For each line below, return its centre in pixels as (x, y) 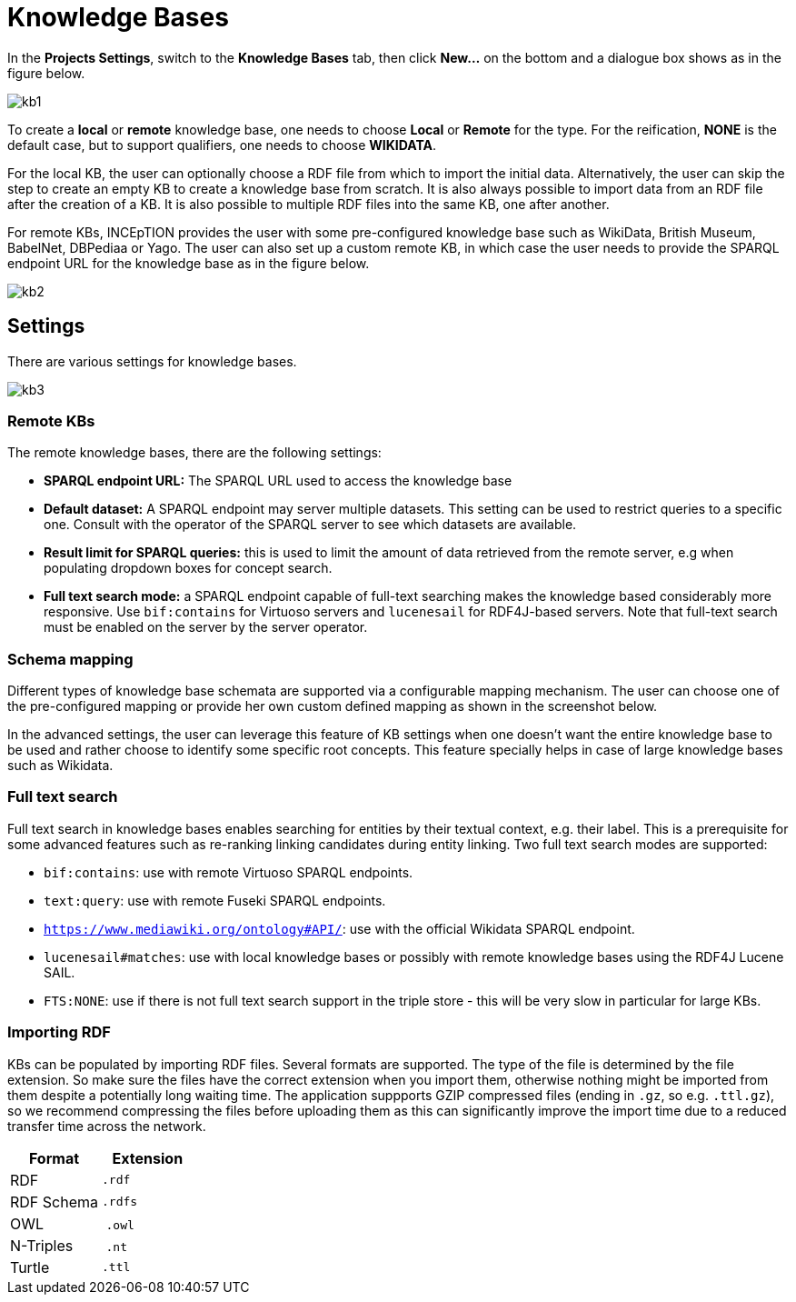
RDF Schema (54, 1202)
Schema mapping (70, 659)
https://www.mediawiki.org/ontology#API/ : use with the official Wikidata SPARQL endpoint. (339, 928)
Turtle (30, 1267)
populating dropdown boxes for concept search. (188, 568)
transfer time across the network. (107, 1126)
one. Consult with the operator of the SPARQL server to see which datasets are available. (310, 525)
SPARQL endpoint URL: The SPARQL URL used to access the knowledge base (278, 481)
